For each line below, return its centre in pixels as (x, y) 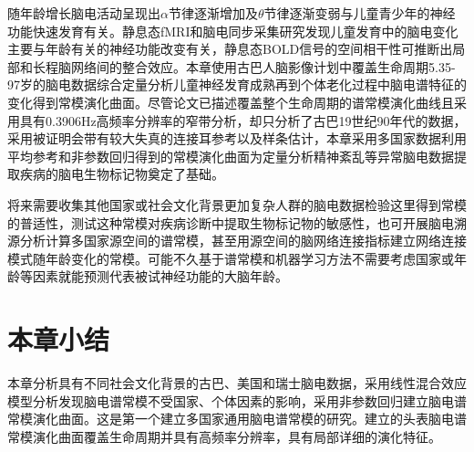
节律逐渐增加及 (213, 13)
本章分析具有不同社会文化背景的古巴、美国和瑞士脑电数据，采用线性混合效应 (237, 383)
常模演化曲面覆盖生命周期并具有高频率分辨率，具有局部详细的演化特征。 (224, 436)
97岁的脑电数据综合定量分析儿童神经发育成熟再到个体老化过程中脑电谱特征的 (237, 84)
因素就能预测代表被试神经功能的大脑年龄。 (160, 276)
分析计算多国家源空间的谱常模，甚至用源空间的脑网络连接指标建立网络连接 (243, 241)
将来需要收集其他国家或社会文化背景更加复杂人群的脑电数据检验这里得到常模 (237, 204)
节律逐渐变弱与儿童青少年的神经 (360, 13)
